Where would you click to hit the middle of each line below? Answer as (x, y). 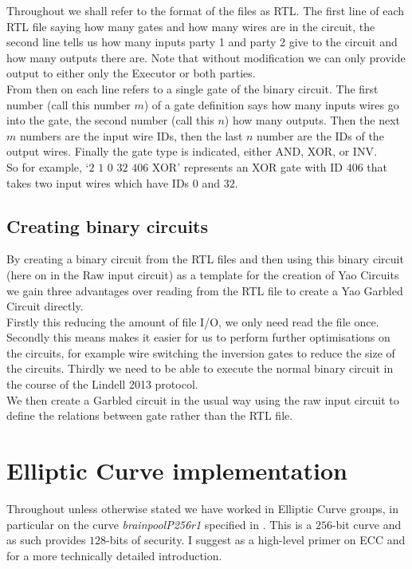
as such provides (46, 540)
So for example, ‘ (48, 166)
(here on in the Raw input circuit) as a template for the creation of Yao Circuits (203, 274)
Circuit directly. (45, 306)
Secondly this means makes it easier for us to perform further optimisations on (198, 337)
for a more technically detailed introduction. (114, 555)
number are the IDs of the (320, 135)
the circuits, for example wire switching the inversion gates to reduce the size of (201, 352)
